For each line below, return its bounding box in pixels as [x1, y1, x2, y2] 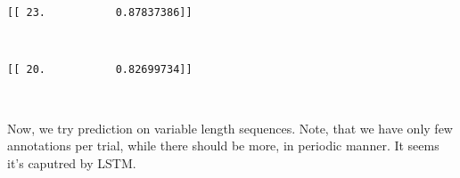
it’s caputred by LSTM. [7, 153, 136, 172]
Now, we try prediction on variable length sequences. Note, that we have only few [7, 118, 453, 137]
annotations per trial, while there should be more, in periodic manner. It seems [7, 136, 439, 155]
